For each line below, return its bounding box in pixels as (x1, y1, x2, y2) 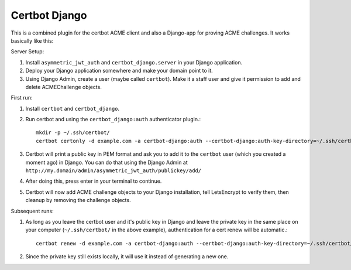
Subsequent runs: (11, 207, 54, 214)
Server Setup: (11, 48, 44, 55)
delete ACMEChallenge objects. (25, 83, 102, 90)
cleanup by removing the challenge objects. (25, 197, 131, 204)
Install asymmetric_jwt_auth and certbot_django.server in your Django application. (25, 59, 243, 66)
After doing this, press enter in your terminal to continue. (25, 177, 162, 184)
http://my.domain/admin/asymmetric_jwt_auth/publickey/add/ (25, 168, 202, 174)
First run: (11, 94, 33, 101)
